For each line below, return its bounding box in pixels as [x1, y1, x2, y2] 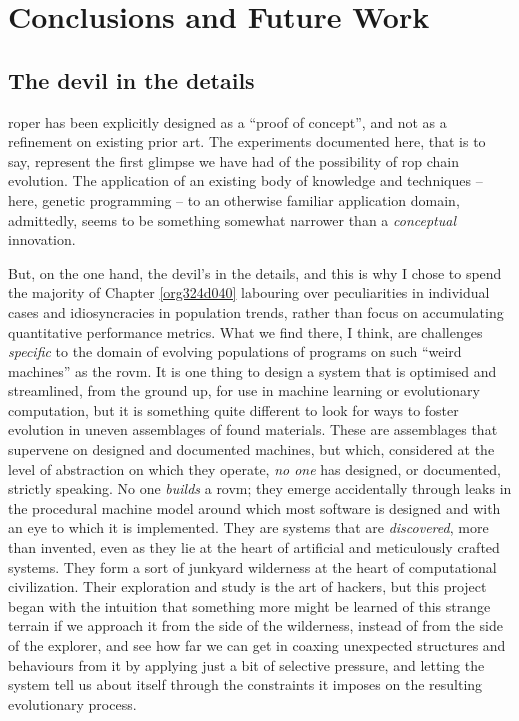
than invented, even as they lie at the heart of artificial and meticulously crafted [8, 537, 500, 558]
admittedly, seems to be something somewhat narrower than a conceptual [8, 209, 456, 230]
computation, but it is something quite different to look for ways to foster [8, 399, 459, 420]
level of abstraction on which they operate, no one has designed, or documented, [8, 458, 501, 479]
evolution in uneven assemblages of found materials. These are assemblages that [8, 419, 498, 440]
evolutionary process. [8, 693, 137, 714]
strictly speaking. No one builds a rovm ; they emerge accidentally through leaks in [8, 478, 512, 499]
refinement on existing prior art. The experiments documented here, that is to [8, 131, 486, 152]
